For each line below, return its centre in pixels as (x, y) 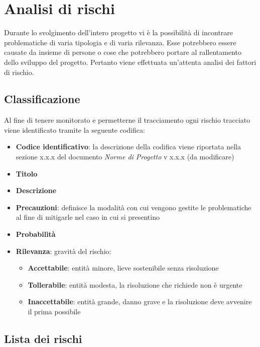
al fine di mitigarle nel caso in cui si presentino (88, 217)
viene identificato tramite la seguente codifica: (75, 129)
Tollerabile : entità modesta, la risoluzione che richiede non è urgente (135, 284)
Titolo (27, 173)
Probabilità (36, 234)
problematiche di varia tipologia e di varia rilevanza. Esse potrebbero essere (120, 42)
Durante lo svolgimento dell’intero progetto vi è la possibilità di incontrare (119, 32)
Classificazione (42, 99)
